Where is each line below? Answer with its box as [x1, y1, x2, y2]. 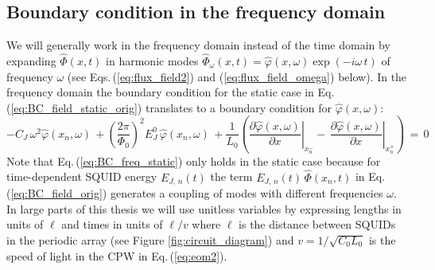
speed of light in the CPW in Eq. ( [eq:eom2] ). [6, 247, 227, 264]
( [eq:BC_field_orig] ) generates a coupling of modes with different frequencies [6, 185, 383, 202]
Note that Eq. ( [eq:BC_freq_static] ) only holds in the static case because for [6, 152, 381, 169]
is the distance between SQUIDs [239, 216, 396, 233]
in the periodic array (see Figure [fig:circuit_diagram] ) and [6, 231, 294, 248]
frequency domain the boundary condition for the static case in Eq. [6, 84, 335, 100]
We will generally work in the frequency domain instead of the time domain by [6, 37, 390, 53]
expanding [6, 53, 56, 69]
